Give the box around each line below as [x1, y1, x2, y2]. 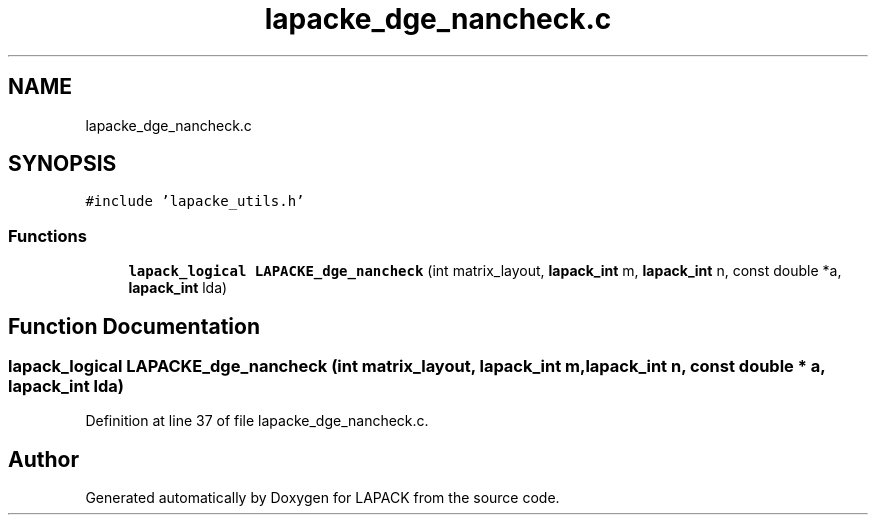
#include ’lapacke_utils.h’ [85, 193, 305, 210]
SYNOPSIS [8, 151, 117, 177]
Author [8, 446, 79, 472]
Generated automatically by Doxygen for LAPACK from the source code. [85, 489, 560, 507]
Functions [8, 225, 87, 246]
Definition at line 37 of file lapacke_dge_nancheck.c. [85, 412, 429, 430]
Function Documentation [8, 313, 260, 339]
